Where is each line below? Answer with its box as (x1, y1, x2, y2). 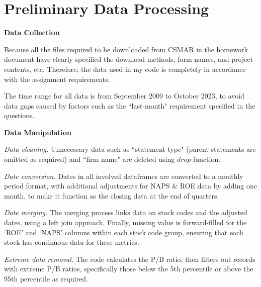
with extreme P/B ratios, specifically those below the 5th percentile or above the (4, 263, 253, 274)
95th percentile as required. (4, 273, 89, 283)
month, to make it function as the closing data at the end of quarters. (4, 190, 219, 201)
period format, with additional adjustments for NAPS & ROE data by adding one (4, 180, 257, 191)
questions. (4, 110, 35, 121)
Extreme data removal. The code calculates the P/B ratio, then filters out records (4, 253, 255, 264)
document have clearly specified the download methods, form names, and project (4, 54, 253, 64)
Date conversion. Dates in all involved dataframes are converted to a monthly (4, 170, 243, 181)
